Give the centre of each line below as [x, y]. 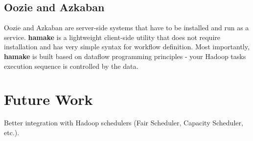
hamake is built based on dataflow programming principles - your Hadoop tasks [125, 56]
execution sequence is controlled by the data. [71, 66]
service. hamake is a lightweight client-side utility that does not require [112, 37]
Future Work [48, 99]
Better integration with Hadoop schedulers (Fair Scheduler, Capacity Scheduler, [124, 123]
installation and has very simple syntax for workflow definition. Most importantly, [127, 47]
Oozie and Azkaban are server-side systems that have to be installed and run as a [126, 28]
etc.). [12, 132]
